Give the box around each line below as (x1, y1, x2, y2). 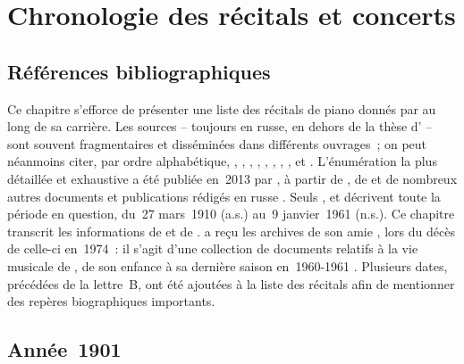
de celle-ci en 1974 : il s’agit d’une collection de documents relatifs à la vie (7, 239, 418, 258)
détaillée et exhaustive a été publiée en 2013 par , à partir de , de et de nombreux (7, 169, 458, 187)
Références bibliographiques (7, 57, 271, 85)
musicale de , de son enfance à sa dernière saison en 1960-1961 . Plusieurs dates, (7, 256, 448, 275)
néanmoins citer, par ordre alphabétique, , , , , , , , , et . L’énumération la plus (7, 152, 437, 170)
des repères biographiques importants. (7, 292, 215, 310)
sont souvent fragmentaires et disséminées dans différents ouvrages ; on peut (7, 134, 427, 153)
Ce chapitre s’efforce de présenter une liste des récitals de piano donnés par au (7, 99, 436, 118)
